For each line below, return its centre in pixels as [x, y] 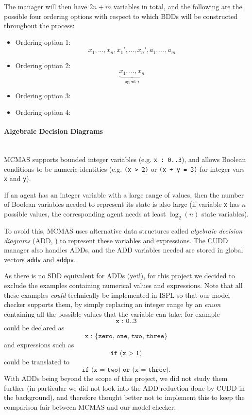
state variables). [225, 214]
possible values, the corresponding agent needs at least [85, 214]
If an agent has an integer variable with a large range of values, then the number [124, 194]
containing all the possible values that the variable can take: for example [112, 314]
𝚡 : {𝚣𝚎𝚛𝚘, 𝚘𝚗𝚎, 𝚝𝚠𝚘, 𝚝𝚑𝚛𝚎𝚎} [126, 336]
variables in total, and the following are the [178, 6]
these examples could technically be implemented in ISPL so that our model [117, 295]
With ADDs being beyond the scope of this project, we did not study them [116, 378]
